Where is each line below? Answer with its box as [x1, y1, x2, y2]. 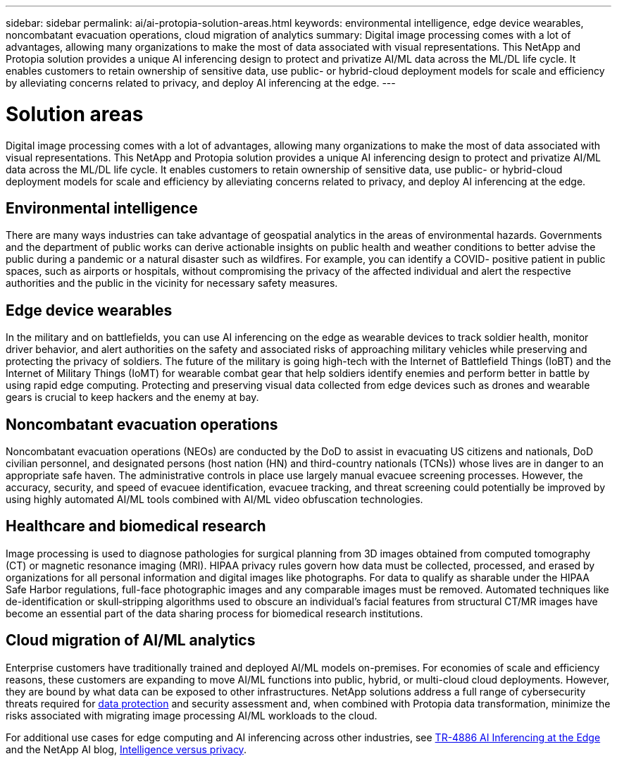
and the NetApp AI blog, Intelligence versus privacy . [6, 743, 247, 755]
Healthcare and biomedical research [6, 517, 266, 536]
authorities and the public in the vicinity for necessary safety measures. [6, 277, 338, 290]
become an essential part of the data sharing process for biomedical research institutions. [6, 607, 423, 619]
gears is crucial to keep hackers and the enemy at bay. [6, 391, 259, 404]
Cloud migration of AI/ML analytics [6, 631, 256, 650]
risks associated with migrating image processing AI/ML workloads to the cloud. [6, 709, 378, 722]
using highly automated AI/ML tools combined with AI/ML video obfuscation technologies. [6, 493, 423, 506]
